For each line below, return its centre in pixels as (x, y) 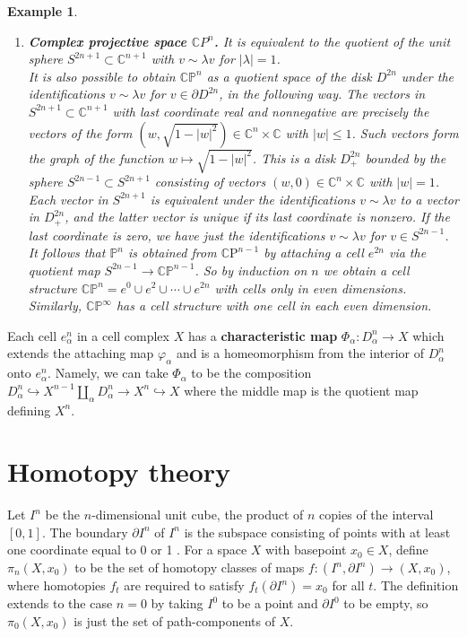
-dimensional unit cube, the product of (198, 515)
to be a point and (270, 603)
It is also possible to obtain (102, 76)
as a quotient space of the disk (289, 76)
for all (348, 585)
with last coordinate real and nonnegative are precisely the (271, 111)
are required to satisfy (184, 585)
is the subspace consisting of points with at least (317, 532)
